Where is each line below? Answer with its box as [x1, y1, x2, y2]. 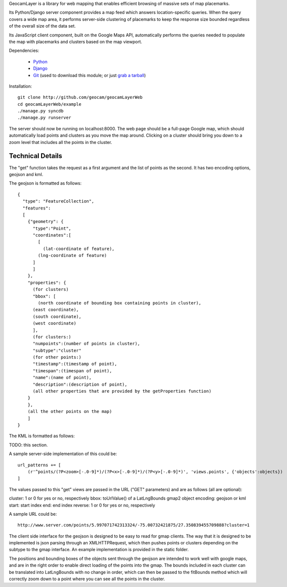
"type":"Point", [32, 225, 72, 231]
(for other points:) [32, 354, 82, 360]
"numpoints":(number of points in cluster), [32, 341, 140, 347]
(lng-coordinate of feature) [38, 253, 107, 258]
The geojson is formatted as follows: [9, 180, 82, 186]
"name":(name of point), [32, 375, 92, 381]
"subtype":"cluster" [32, 348, 82, 353]
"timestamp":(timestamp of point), [32, 361, 117, 367]
